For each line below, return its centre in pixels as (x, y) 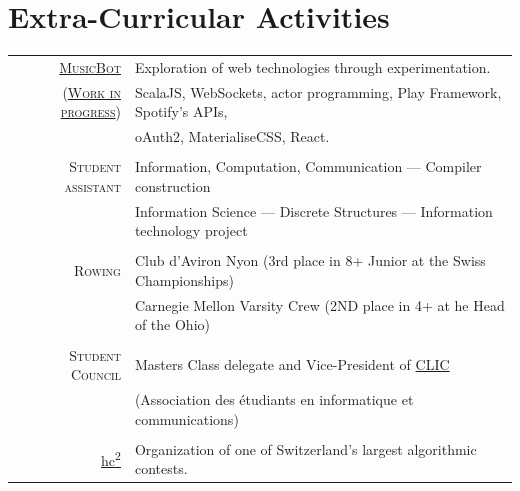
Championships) (184, 279)
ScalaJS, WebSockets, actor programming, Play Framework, (318, 91)
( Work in (91, 91)
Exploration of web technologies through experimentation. (312, 66)
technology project (191, 230)
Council (95, 374)
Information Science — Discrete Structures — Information (313, 210)
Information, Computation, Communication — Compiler (308, 166)
